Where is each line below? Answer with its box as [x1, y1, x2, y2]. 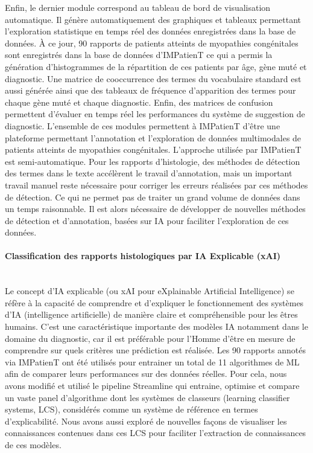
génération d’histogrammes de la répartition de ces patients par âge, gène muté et [5, 60, 307, 72]
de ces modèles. [5, 438, 62, 451]
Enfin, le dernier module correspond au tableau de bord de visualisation [5, 1, 271, 13]
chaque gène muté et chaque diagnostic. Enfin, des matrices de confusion [5, 95, 273, 108]
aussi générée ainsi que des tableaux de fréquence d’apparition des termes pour [5, 84, 296, 97]
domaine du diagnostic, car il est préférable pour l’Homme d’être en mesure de [5, 332, 296, 344]
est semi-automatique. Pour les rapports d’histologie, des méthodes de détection [5, 155, 300, 167]
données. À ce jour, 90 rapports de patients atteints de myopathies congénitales [5, 36, 299, 49]
